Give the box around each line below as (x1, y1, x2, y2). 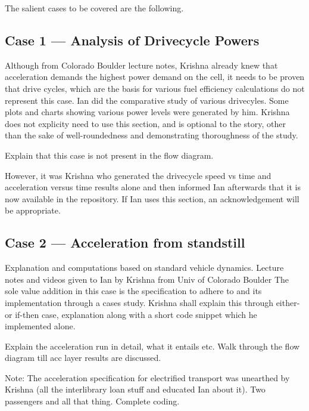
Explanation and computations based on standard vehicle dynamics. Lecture (5, 261, 284, 274)
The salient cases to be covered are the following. (5, 2, 184, 14)
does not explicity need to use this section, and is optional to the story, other (5, 117, 286, 129)
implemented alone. (5, 320, 76, 332)
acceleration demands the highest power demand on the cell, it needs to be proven (5, 70, 305, 83)
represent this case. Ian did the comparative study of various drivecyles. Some (5, 94, 289, 106)
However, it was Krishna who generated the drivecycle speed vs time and (5, 169, 271, 181)
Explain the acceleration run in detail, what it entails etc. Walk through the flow (5, 339, 300, 352)
